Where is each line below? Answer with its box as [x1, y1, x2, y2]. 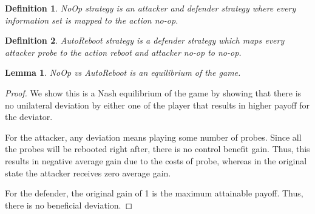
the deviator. [5, 110, 53, 123]
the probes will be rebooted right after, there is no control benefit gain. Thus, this [5, 142, 310, 155]
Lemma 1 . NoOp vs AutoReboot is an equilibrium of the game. [5, 66, 241, 79]
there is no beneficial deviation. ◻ [5, 198, 133, 211]
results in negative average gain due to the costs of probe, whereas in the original [5, 154, 307, 167]
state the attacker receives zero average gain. [5, 166, 171, 179]
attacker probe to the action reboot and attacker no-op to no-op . [5, 45, 242, 58]
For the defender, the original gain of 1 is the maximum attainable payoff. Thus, [5, 187, 303, 199]
